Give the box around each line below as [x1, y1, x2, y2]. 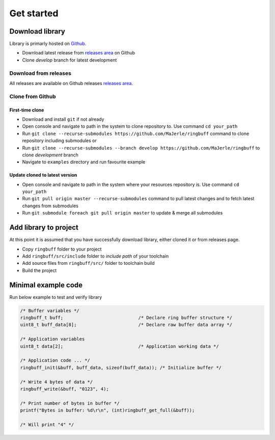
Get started [9, 8, 59, 19]
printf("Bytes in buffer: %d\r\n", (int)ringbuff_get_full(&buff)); [20, 407, 195, 414]
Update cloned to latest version [9, 172, 77, 178]
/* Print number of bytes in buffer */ [20, 400, 120, 406]
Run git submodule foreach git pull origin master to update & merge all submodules [22, 210, 223, 216]
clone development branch [22, 152, 78, 158]
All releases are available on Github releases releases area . [9, 80, 133, 86]
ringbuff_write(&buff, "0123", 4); [20, 386, 109, 392]
